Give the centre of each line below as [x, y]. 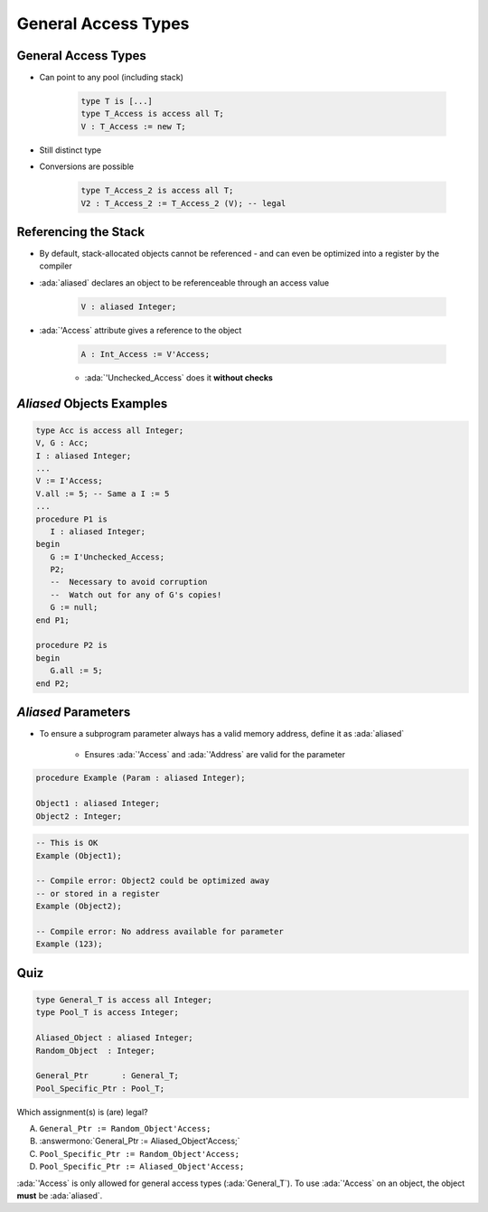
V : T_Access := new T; [134, 126]
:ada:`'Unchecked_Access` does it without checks [178, 377]
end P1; [52, 620]
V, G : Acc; [62, 443]
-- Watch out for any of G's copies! [136, 595]
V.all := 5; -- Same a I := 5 [103, 493]
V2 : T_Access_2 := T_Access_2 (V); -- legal [183, 203]
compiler [56, 266]
